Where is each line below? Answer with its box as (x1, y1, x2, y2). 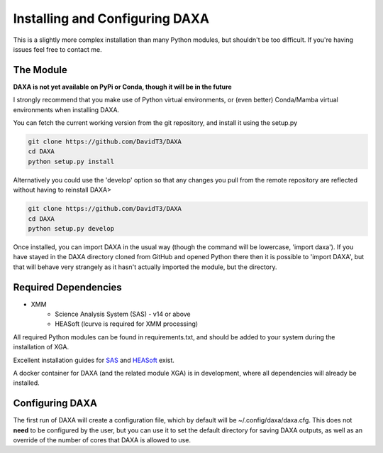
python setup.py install (28, 157, 115, 165)
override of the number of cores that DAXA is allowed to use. (13, 436, 191, 444)
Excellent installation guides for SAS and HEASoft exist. (13, 356, 175, 364)
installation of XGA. (13, 343, 70, 351)
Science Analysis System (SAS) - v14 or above (55, 310, 191, 318)
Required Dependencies (13, 281, 122, 293)
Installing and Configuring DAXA (13, 11, 209, 26)
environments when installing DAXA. (13, 105, 120, 114)
